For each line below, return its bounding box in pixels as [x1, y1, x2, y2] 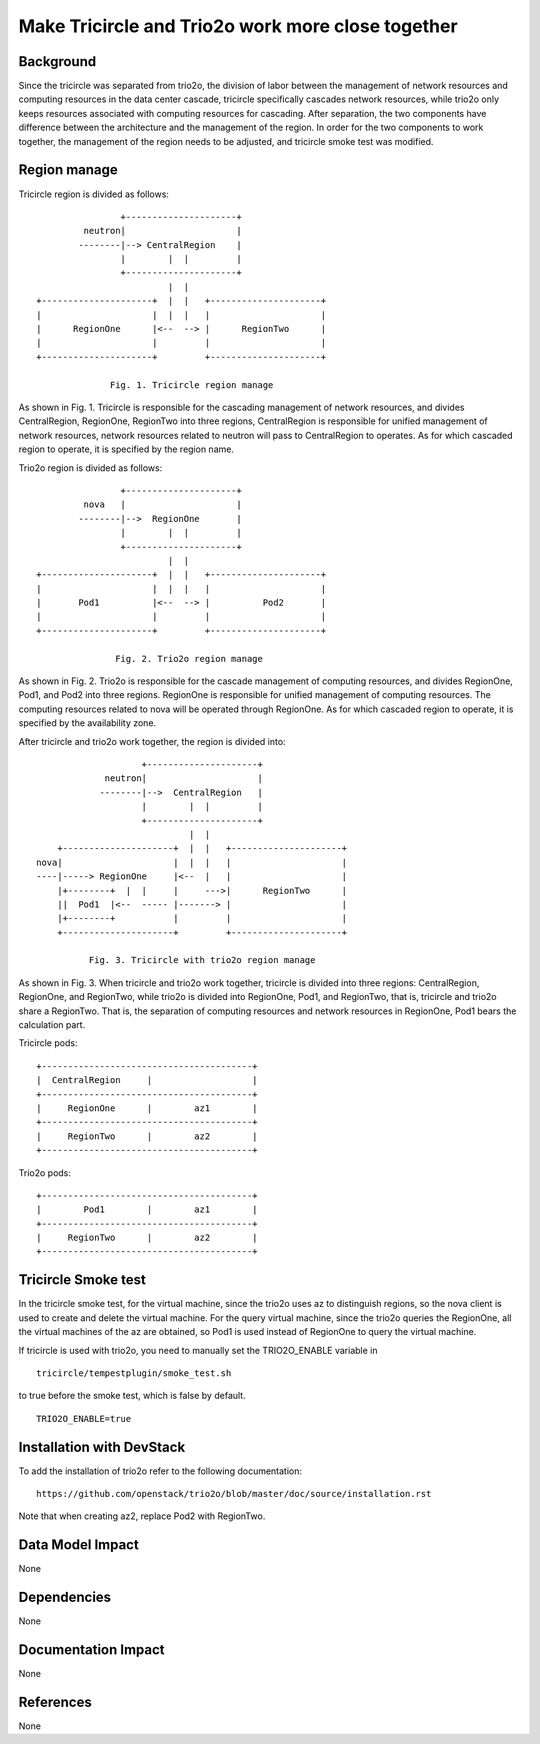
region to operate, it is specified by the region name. [18, 443, 235, 455]
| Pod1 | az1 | [36, 1204, 259, 1215]
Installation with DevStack [18, 1438, 186, 1455]
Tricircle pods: [18, 1037, 78, 1049]
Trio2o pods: [18, 1166, 72, 1179]
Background [18, 53, 97, 70]
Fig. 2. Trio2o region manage [115, 653, 264, 664]
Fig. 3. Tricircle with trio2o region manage [88, 955, 316, 966]
